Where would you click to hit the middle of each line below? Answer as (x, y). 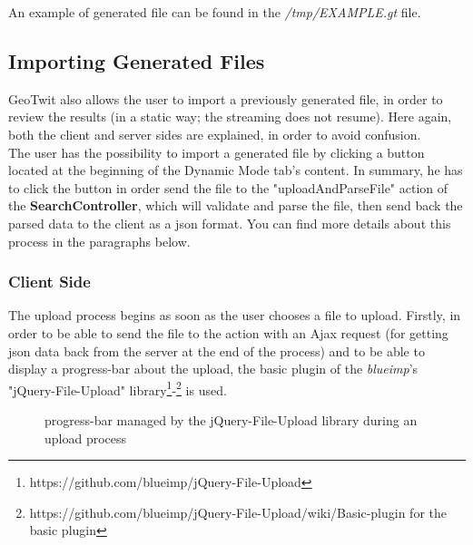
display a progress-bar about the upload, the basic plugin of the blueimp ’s (213, 369)
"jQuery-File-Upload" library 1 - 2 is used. (118, 388)
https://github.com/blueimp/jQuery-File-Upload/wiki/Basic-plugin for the (238, 512)
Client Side (49, 282)
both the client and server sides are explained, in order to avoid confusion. (215, 134)
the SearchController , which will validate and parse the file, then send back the (236, 205)
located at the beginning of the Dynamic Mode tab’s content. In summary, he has (236, 170)
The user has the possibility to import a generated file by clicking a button (217, 152)
